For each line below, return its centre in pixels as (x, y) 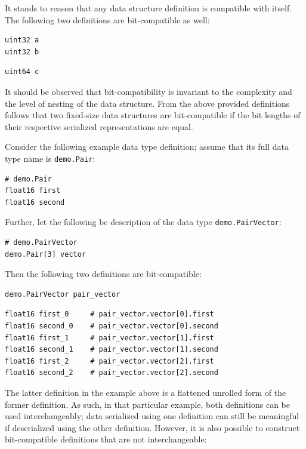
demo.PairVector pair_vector (63, 294)
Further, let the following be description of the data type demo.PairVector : (143, 222)
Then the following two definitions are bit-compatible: (103, 274)
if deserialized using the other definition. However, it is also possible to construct (152, 427)
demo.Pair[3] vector (46, 254)
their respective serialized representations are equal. (99, 126)
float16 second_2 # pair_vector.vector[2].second (112, 373)
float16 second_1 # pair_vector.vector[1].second (112, 350)
